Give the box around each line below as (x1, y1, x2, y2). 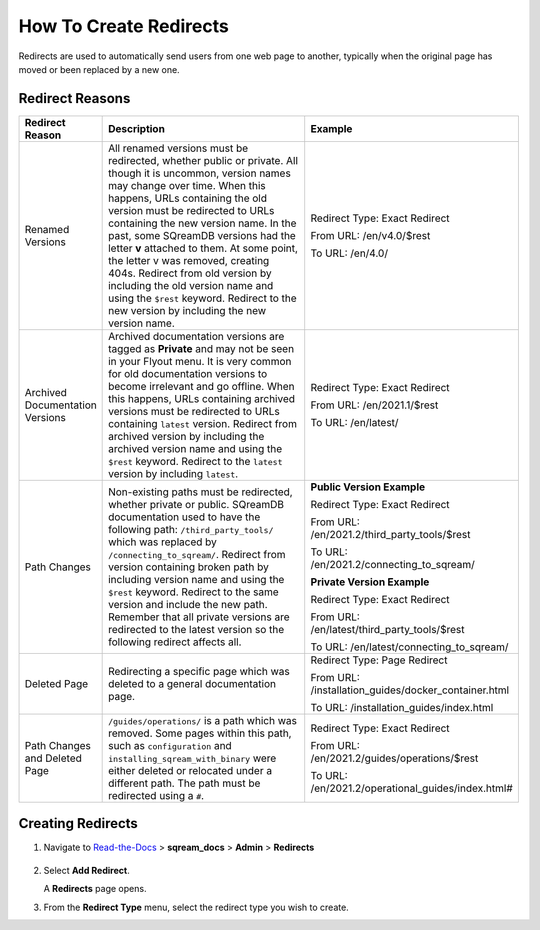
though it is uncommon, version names (108, 166, 292, 180)
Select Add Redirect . (43, 864, 130, 876)
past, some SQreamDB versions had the (108, 228, 297, 242)
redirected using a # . (108, 788, 205, 802)
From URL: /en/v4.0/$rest (310, 228, 431, 242)
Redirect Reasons (18, 90, 131, 107)
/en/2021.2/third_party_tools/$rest (310, 527, 471, 541)
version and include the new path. (108, 597, 269, 611)
